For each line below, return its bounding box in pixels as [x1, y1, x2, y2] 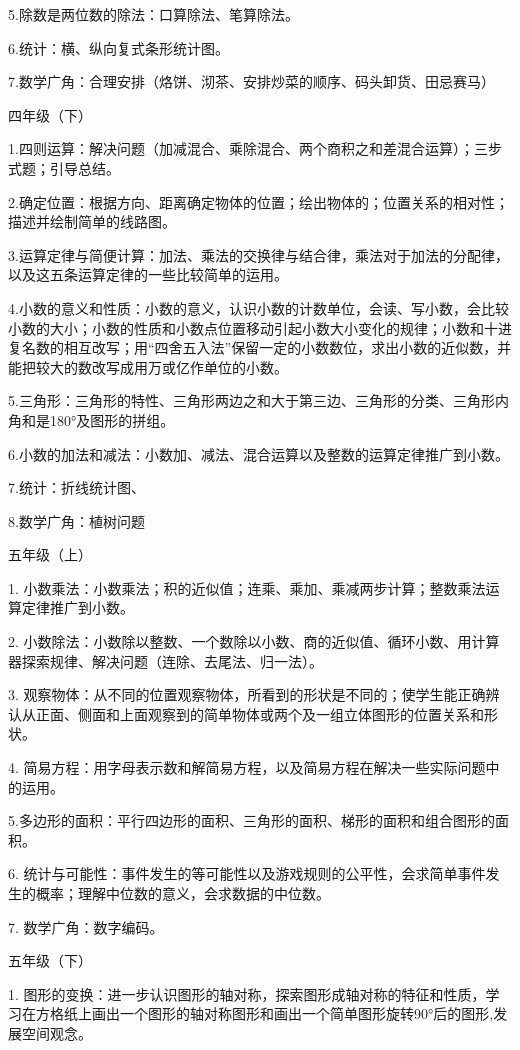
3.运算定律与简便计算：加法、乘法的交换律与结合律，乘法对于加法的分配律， [8, 244, 509, 265]
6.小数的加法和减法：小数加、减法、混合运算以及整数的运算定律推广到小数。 [8, 443, 509, 464]
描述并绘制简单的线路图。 [8, 211, 176, 232]
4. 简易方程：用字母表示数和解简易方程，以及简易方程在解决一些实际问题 [8, 757, 486, 778]
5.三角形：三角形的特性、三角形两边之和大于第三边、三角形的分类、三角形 [8, 390, 495, 411]
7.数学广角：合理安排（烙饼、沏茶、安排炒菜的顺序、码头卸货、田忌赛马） [8, 71, 495, 92]
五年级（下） [8, 950, 92, 971]
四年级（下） [8, 104, 92, 125]
